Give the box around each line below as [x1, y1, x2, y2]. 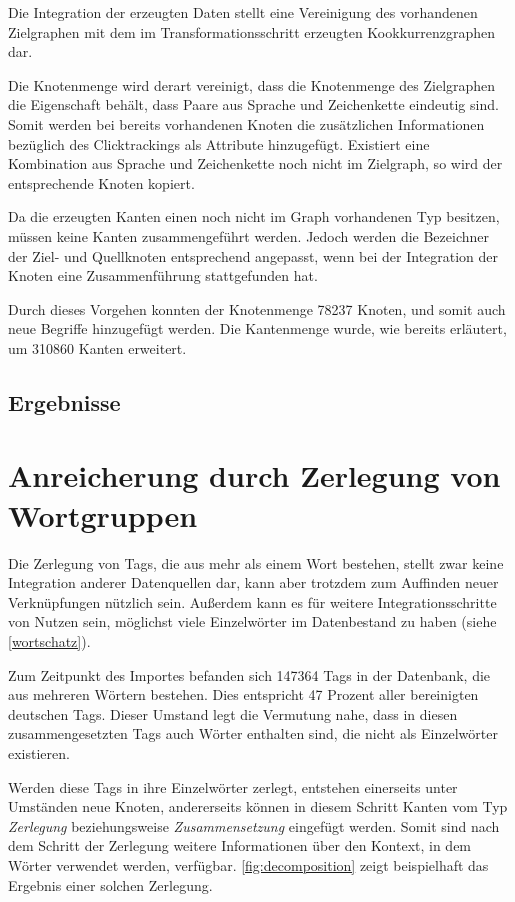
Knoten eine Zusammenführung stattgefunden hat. [8, 265, 318, 286]
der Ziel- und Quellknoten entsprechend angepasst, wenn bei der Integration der [8, 245, 499, 266]
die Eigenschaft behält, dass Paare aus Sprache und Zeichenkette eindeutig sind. [8, 94, 499, 115]
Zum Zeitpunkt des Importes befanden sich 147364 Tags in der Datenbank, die [8, 664, 491, 685]
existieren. [8, 742, 70, 763]
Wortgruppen [8, 494, 198, 535]
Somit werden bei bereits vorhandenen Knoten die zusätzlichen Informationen [8, 113, 485, 134]
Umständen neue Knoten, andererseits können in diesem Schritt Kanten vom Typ [8, 796, 508, 817]
